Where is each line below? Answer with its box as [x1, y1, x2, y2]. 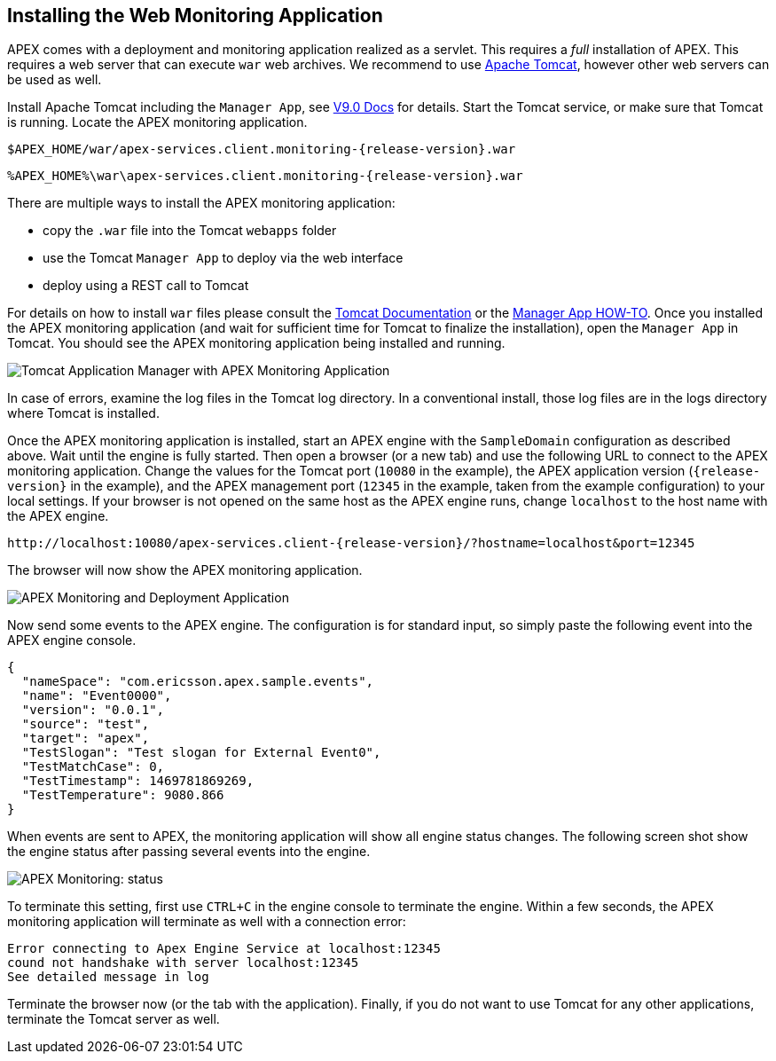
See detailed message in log [7, 970, 209, 985]
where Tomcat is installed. [7, 405, 160, 421]
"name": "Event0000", [21, 688, 172, 703]
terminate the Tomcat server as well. [7, 1011, 220, 1027]
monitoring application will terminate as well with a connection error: [7, 914, 406, 930]
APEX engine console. [7, 633, 137, 648]
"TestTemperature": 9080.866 [21, 788, 224, 803]
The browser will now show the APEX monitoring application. [7, 562, 363, 578]
